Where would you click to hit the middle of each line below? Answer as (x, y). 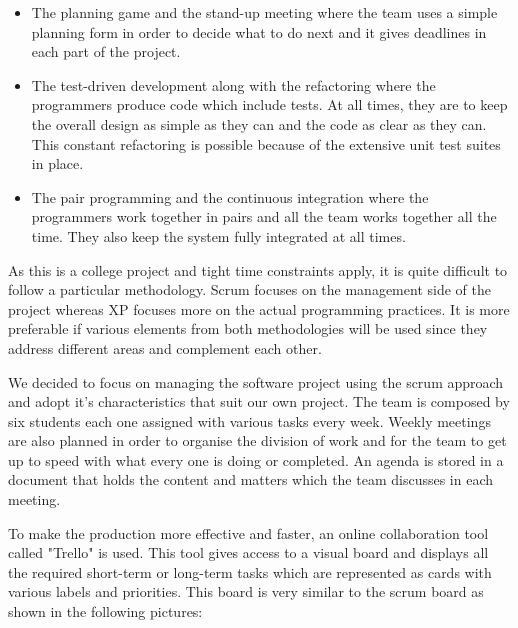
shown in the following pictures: (105, 611)
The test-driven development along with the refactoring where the (233, 84)
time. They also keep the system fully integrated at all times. (218, 235)
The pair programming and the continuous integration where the (230, 196)
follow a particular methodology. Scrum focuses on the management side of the (249, 289)
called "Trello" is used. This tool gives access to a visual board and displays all (248, 552)
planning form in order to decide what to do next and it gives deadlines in (259, 31)
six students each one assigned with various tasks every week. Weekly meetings (249, 420)
